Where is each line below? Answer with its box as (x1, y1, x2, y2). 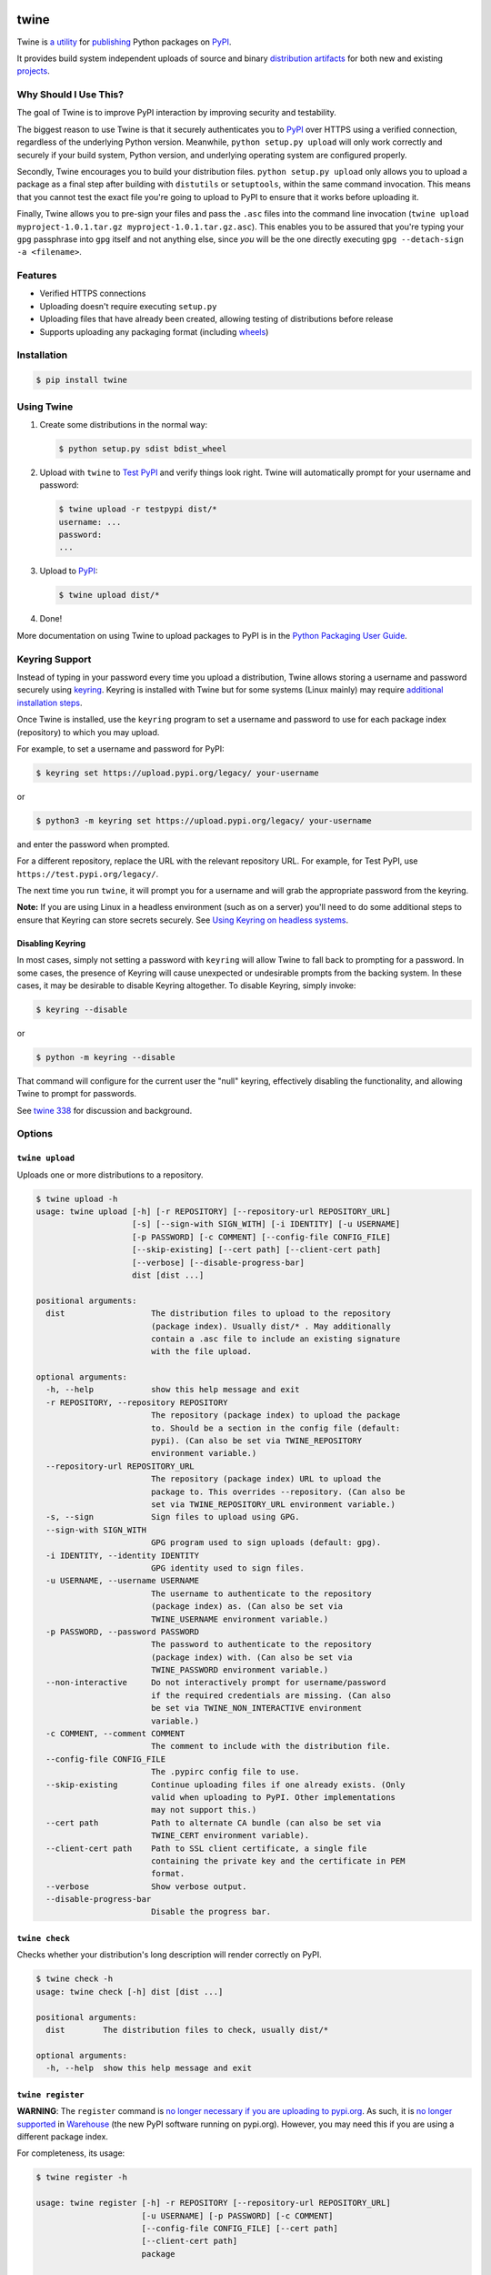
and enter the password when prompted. (16, 838, 170, 850)
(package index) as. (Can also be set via (150, 1602, 344, 1612)
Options (16, 1127, 54, 1140)
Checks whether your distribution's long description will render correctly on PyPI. (16, 1949, 322, 1960)
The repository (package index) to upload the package (150, 1410, 401, 1421)
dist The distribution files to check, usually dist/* (45, 2025, 329, 2036)
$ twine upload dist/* (58, 590, 160, 601)
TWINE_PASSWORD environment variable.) (150, 1665, 329, 1675)
